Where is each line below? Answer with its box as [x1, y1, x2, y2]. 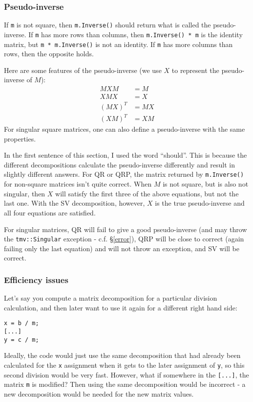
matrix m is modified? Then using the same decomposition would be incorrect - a [4, 379, 246, 389]
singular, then [4, 188, 45, 198]
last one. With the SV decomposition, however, [4, 198, 145, 208]
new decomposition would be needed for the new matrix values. [4, 388, 194, 399]
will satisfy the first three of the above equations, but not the [55, 188, 239, 198]
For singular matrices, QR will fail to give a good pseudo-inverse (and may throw [4, 224, 247, 234]
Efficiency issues [4, 273, 68, 285]
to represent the [171, 65, 219, 75]
